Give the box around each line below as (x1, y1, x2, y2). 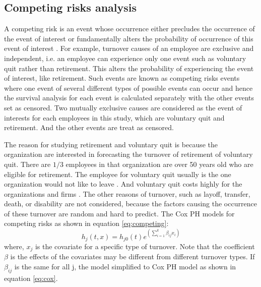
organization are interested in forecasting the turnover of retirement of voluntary (4, 149, 253, 159)
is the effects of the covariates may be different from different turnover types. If (10, 251, 255, 262)
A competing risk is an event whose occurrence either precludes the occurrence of (4, 23, 255, 34)
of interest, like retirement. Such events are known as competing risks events (4, 73, 240, 83)
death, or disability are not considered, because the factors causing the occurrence (4, 198, 257, 209)
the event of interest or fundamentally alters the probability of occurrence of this (4, 33, 253, 43)
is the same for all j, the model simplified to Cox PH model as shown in (14, 261, 236, 272)
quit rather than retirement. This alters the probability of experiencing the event (4, 63, 254, 73)
